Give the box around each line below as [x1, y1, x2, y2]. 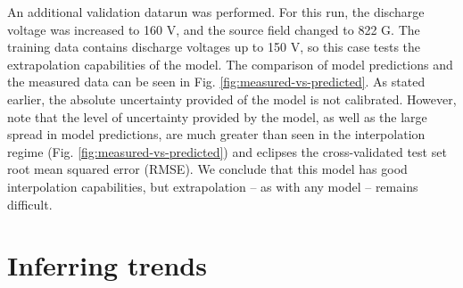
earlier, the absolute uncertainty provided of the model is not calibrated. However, [7, 89, 457, 108]
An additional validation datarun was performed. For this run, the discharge [7, 3, 425, 21]
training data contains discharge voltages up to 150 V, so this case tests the [7, 37, 421, 56]
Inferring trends [7, 247, 207, 284]
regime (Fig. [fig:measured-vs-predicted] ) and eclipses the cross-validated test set [7, 142, 447, 160]
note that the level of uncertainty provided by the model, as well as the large [7, 107, 427, 126]
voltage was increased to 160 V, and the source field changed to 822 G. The [7, 20, 420, 38]
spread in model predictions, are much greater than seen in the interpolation [7, 125, 426, 144]
